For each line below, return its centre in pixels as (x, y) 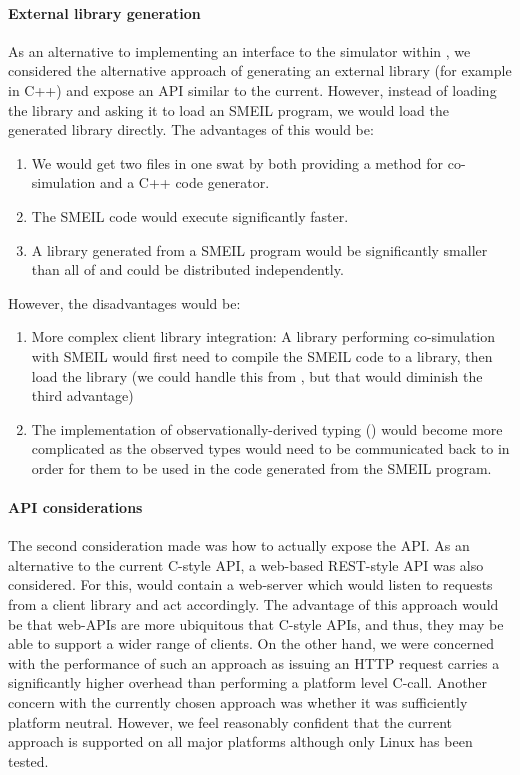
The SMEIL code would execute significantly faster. (190, 215)
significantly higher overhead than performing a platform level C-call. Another (248, 682)
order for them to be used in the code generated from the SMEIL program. (261, 467)
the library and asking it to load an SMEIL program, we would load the (228, 109)
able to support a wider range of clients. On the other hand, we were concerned (251, 643)
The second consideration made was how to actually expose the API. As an (239, 545)
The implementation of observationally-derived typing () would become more (267, 428)
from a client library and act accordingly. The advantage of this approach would (253, 604)
